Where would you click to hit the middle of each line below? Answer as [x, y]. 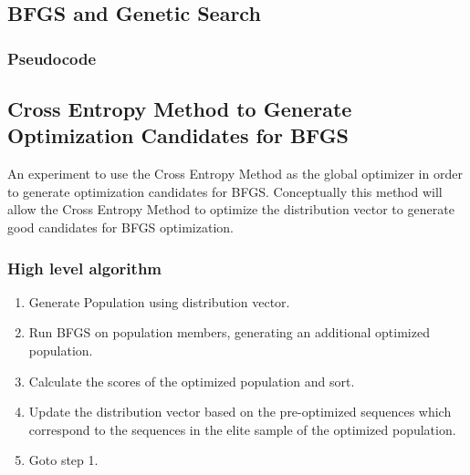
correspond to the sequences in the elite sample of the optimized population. [242, 429]
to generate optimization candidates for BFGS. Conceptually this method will [225, 191]
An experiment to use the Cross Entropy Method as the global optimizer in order [235, 174]
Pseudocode [52, 58]
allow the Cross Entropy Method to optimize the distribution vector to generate [231, 209]
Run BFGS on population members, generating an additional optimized [229, 332]
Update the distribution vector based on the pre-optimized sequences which [240, 412]
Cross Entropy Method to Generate [180, 109]
